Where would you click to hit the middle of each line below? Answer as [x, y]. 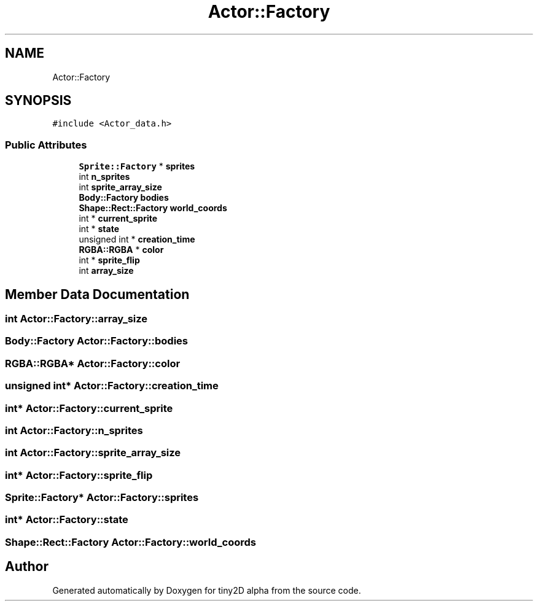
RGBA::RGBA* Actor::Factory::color [93, 363]
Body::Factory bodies [124, 198]
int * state [99, 229]
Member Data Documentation [97, 294]
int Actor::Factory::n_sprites [74, 430]
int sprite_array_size [120, 187]
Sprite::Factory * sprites [137, 166]
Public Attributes [46, 145]
